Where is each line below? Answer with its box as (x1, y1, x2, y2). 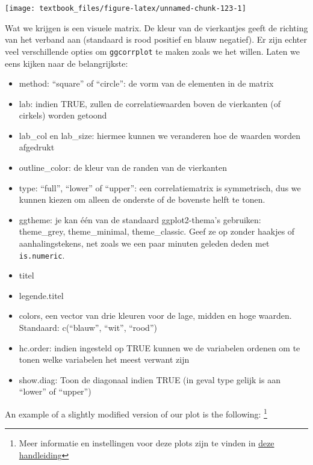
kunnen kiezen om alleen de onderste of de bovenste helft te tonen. (19, 193, 265, 206)
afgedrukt (19, 141, 55, 153)
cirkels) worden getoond (19, 109, 107, 122)
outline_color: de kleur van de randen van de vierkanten (19, 161, 227, 174)
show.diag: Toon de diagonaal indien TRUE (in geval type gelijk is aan (19, 373, 280, 386)
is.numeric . (19, 248, 65, 261)
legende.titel (19, 289, 64, 301)
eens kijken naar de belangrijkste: (5, 57, 128, 69)
